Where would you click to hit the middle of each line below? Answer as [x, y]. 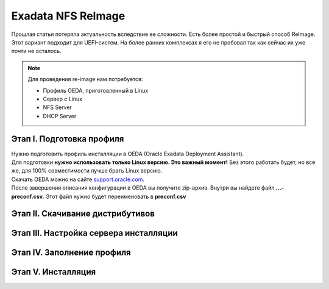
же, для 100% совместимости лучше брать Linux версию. [87, 171]
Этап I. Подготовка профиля [68, 139]
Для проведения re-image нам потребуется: [85, 79]
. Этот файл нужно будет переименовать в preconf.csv [115, 196]
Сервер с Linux [62, 99]
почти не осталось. [36, 51]
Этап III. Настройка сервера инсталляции [94, 233]
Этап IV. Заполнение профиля [71, 253]
